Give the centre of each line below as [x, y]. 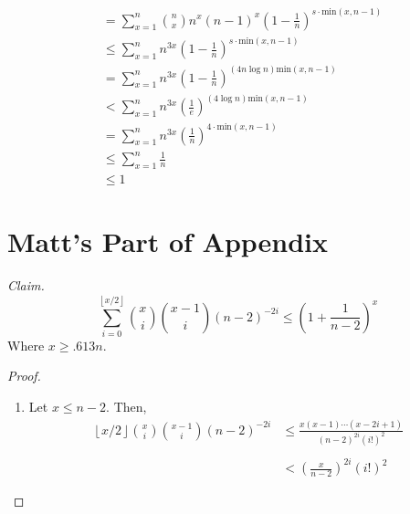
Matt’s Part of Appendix [168, 241]
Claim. [26, 285]
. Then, [126, 407]
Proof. [24, 376]
